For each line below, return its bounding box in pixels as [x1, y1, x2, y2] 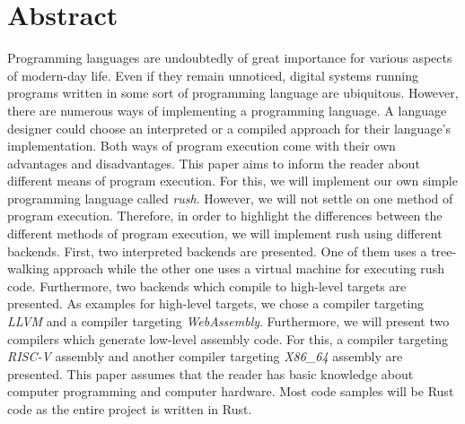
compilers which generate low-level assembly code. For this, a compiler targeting [7, 329, 449, 348]
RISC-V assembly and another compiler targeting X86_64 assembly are [7, 347, 403, 366]
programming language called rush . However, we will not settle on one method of [7, 188, 453, 207]
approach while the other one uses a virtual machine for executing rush [53, 259, 444, 278]
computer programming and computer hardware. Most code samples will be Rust [7, 382, 454, 401]
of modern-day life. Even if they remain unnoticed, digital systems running [7, 65, 418, 84]
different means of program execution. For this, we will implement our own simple [7, 171, 458, 190]
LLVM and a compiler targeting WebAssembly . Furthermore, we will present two [7, 312, 450, 331]
